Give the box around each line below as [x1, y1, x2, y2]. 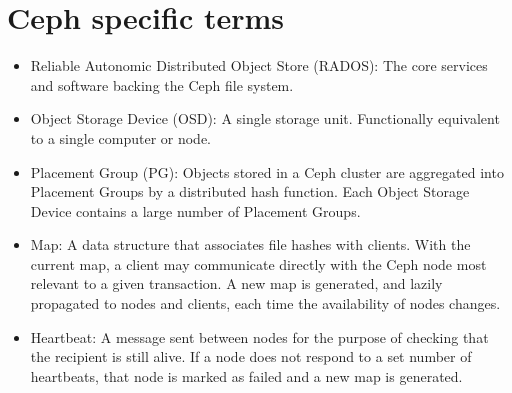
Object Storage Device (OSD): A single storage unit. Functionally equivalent [30, 108, 500, 129]
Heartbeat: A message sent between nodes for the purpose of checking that [30, 326, 489, 347]
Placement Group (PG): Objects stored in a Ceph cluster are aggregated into [30, 161, 504, 182]
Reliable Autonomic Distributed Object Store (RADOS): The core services [30, 55, 488, 76]
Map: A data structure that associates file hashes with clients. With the [30, 234, 471, 255]
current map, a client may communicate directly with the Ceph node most [30, 253, 487, 274]
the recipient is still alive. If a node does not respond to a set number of [30, 346, 472, 367]
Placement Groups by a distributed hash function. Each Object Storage [30, 181, 470, 202]
